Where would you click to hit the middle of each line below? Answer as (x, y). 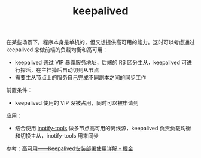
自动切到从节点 (80, 70)
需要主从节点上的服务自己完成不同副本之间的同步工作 (80, 78)
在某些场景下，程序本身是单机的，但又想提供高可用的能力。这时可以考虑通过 (100, 42)
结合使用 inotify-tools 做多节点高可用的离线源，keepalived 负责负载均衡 (103, 128)
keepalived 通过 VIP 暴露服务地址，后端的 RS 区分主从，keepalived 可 (101, 63)
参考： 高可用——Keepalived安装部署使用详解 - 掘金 (70, 148)
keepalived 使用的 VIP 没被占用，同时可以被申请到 (77, 103)
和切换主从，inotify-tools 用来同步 (57, 136)
